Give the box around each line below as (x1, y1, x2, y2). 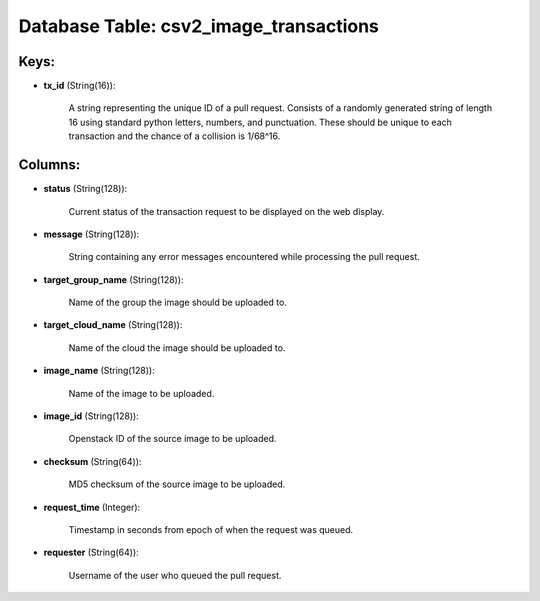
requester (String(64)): (43, 546, 139, 559)
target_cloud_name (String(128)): (43, 319, 183, 331)
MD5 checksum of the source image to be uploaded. (68, 478, 286, 490)
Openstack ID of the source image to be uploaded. (68, 433, 277, 445)
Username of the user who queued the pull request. (68, 569, 282, 581)
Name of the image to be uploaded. (68, 387, 215, 399)
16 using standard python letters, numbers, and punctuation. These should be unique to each (68, 116, 452, 128)
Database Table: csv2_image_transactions (18, 15, 380, 37)
